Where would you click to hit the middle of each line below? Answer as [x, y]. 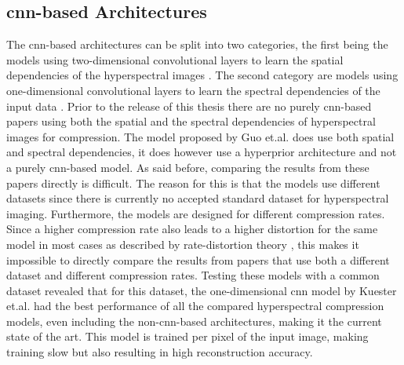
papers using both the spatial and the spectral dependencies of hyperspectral [191, 121]
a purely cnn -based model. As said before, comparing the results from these [188, 167]
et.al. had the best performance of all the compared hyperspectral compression [195, 306]
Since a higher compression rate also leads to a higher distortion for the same [192, 229]
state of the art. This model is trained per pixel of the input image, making [187, 336]
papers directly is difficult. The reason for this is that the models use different [193, 182]
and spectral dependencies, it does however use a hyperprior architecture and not [202, 152]
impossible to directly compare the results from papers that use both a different [198, 259]
